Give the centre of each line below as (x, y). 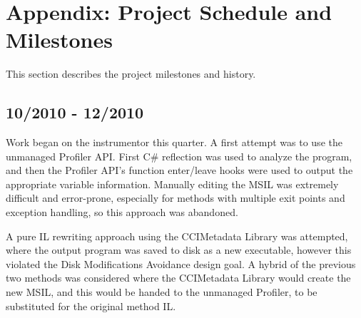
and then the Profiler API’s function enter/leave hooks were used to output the (179, 170)
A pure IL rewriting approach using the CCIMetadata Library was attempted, (177, 236)
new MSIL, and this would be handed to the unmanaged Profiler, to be (162, 292)
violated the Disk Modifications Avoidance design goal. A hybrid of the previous (181, 263)
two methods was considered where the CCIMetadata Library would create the (178, 278)
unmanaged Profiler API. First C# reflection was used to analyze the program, (179, 156)
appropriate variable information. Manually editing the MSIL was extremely (172, 184)
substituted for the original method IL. (91, 306)
